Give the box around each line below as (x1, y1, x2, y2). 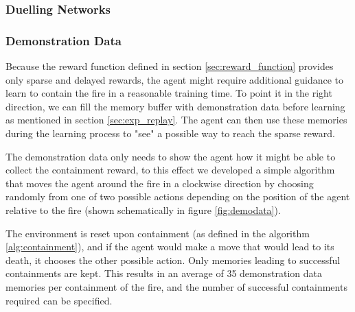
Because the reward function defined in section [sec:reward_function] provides (5, 59, 334, 73)
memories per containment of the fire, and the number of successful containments (5, 279, 347, 293)
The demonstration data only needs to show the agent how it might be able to (5, 149, 336, 163)
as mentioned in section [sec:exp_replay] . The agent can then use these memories (5, 112, 347, 127)
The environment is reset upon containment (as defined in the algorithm (5, 226, 310, 240)
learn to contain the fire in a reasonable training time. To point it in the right (5, 86, 332, 100)
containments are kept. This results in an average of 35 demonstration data (5, 266, 322, 280)
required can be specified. (5, 293, 113, 307)
